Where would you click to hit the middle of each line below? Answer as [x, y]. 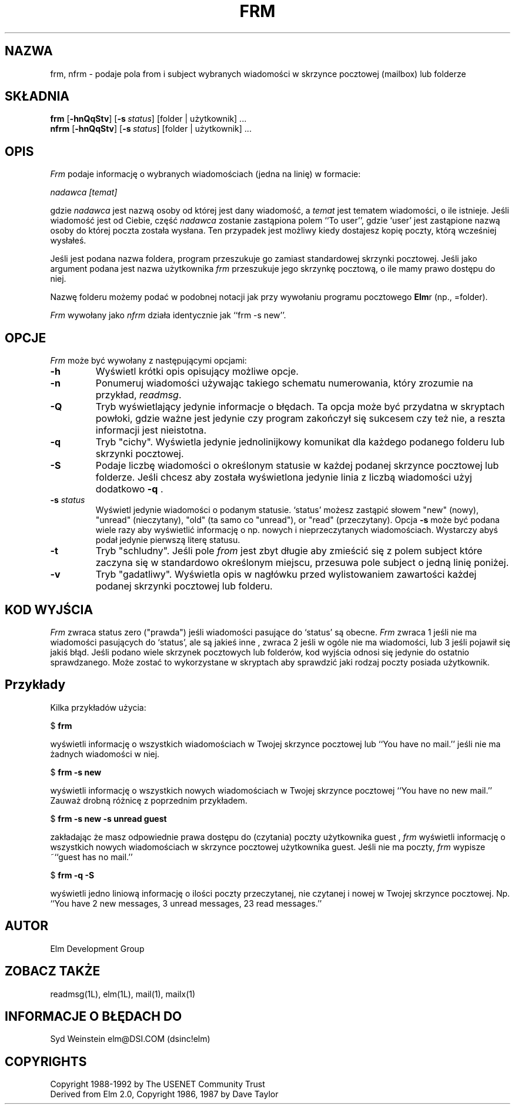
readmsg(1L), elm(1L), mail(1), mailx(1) [123, 994]
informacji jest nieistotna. [151, 430]
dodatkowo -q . [129, 489]
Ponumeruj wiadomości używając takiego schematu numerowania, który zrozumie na [284, 383]
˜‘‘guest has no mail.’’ [91, 857]
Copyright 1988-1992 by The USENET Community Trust [158, 1084]
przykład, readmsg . [138, 395]
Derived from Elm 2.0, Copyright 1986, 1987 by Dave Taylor [164, 1094]
